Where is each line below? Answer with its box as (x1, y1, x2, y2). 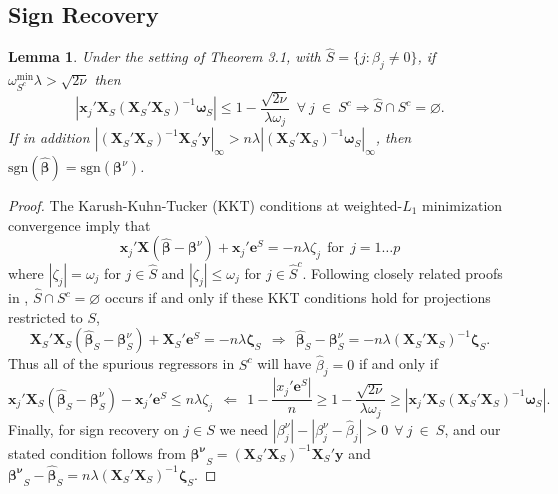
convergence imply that (8, 214, 151, 235)
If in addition (8, 127, 90, 148)
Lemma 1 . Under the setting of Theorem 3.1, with (8, 46, 321, 67)
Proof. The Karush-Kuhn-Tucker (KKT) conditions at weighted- (8, 195, 403, 216)
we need (219, 418, 269, 439)
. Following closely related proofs (302, 262, 503, 283)
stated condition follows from (8, 442, 186, 463)
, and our (444, 418, 501, 439)
